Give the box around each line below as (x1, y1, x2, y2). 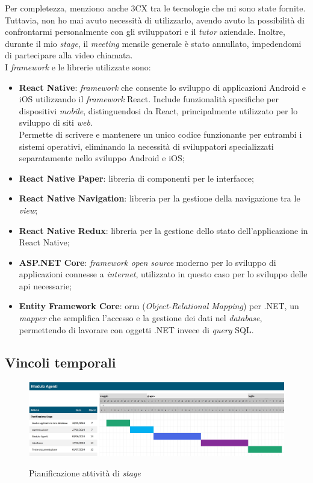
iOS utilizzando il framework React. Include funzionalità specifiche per (19, 93, 279, 105)
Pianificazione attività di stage (29, 466, 141, 479)
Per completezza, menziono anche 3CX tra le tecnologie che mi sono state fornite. (5, 2, 306, 14)
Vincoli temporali (5, 352, 116, 371)
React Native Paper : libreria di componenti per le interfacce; (19, 171, 254, 184)
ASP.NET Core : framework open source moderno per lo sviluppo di (19, 256, 276, 268)
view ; (19, 203, 38, 216)
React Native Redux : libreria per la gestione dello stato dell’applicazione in (19, 224, 308, 236)
